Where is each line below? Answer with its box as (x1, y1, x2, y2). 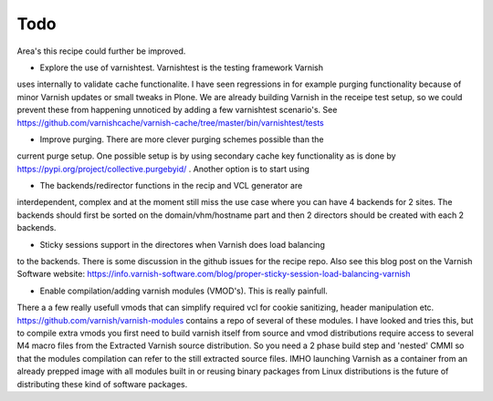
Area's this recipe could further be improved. (16, 46, 186, 57)
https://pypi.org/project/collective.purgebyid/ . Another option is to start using (16, 163, 310, 174)
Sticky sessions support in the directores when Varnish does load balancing (39, 239, 326, 250)
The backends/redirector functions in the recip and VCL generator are (39, 180, 303, 191)
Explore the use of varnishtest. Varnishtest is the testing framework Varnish (39, 62, 324, 73)
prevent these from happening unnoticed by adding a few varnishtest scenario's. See (16, 105, 338, 116)
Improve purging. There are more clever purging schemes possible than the (39, 133, 324, 145)
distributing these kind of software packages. (16, 378, 188, 389)
